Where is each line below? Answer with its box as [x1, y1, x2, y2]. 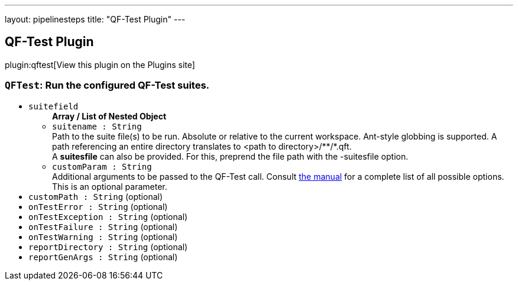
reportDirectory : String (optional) [28, 241, 188, 252]
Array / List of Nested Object [52, 111, 167, 121]
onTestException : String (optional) [28, 211, 188, 222]
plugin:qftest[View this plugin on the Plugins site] [5, 59, 195, 70]
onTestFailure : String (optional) [28, 221, 178, 232]
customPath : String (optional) [28, 191, 163, 202]
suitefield [28, 101, 79, 111]
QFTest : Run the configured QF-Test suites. [5, 79, 210, 92]
